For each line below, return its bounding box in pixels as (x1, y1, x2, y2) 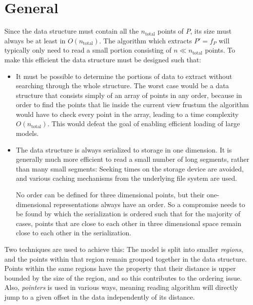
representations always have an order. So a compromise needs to (53, 199, 245, 209)
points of (157, 26, 184, 36)
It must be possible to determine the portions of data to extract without (16, 71, 233, 81)
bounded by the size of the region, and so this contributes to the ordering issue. (4, 272, 242, 283)
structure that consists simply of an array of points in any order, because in (16, 90, 242, 100)
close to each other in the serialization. (16, 228, 132, 238)
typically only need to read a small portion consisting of (4, 45, 172, 55)
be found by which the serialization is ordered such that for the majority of (16, 209, 240, 219)
